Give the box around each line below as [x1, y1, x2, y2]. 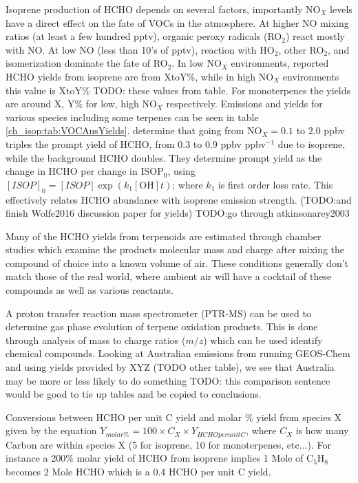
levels [330, 2, 352, 16]
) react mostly [285, 29, 345, 43]
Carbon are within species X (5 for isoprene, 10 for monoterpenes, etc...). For [6, 437, 331, 451]
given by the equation [6, 423, 97, 438]
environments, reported [231, 56, 329, 70]
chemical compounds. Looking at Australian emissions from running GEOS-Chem [6, 346, 350, 361]
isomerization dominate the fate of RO [6, 56, 168, 70]
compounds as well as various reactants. [6, 283, 173, 297]
